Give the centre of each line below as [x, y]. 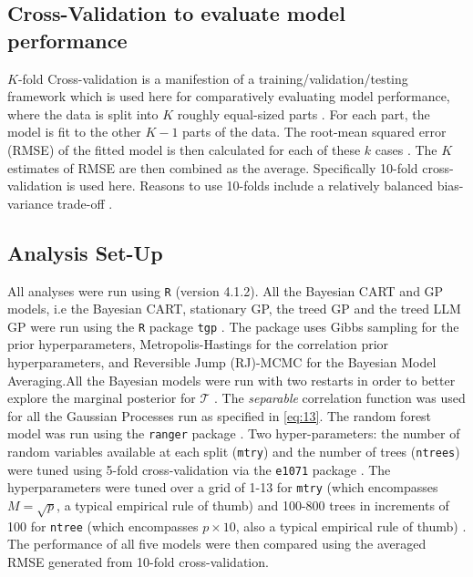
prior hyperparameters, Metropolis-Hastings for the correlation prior [198, 344]
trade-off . [85, 203]
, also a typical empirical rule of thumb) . [351, 525]
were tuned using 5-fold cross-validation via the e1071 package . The [199, 469]
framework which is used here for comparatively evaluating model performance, [229, 96]
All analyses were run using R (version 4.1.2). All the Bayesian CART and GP [226, 290]
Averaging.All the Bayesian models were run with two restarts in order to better [231, 380]
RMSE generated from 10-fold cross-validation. [138, 562]
